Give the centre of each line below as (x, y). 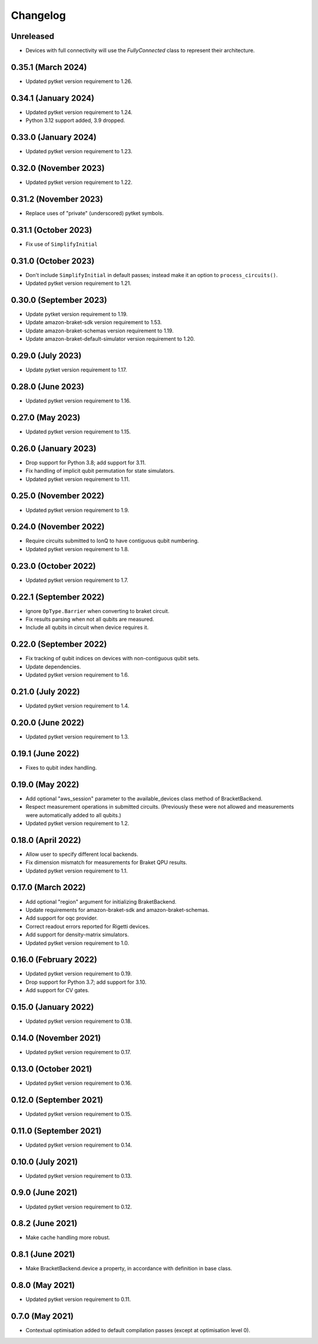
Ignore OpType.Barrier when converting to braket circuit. (97, 611)
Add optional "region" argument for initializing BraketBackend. (101, 901)
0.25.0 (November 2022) (58, 496)
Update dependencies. (53, 667)
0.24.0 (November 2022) (58, 527)
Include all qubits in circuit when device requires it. (87, 627)
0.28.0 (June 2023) (48, 386)
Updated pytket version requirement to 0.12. (79, 1207)
